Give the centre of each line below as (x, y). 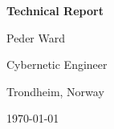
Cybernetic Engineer (57, 64)
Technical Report (55, 10)
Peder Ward (36, 37)
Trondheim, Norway (55, 91)
